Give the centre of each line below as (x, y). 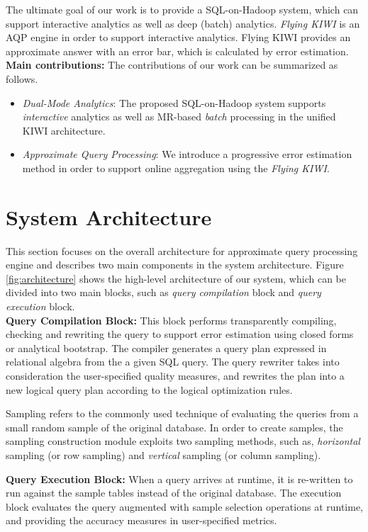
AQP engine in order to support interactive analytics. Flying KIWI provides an (178, 37)
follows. (22, 78)
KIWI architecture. (64, 130)
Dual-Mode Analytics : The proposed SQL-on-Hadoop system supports (174, 102)
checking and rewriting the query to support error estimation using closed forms (180, 334)
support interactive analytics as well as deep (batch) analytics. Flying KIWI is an (183, 23)
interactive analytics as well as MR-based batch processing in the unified (179, 117)
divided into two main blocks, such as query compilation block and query (163, 292)
